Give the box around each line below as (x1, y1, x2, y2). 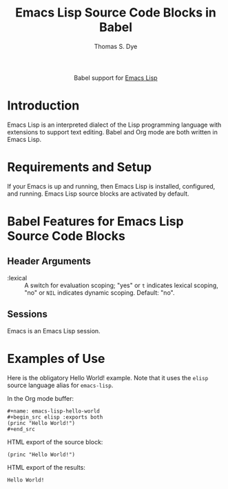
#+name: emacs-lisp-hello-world (7, 408, 100, 415)
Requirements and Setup (7, 160, 152, 175)
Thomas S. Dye (94, 42, 138, 50)
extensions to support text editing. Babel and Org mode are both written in (7, 127, 218, 136)
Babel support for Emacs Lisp (74, 74, 158, 82)
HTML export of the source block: (7, 437, 103, 446)
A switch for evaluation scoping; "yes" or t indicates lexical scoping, (24, 281, 218, 289)
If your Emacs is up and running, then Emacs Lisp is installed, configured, (7, 182, 216, 190)
